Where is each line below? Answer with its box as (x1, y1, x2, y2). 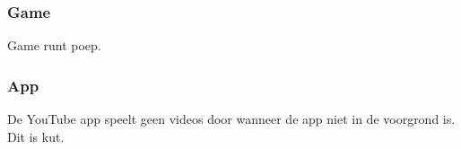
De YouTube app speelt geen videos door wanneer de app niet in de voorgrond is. (7, 110, 456, 128)
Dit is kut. (7, 127, 65, 145)
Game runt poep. (7, 36, 101, 55)
